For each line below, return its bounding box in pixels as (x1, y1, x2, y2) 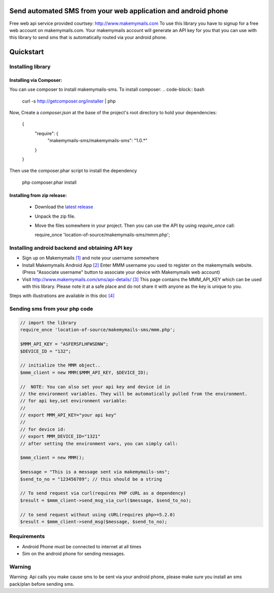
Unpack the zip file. (35, 213, 76, 219)
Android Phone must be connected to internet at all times (22, 543, 142, 549)
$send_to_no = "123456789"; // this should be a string (20, 476, 162, 482)
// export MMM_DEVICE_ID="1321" (20, 434, 101, 439)
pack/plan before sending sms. (9, 581, 75, 587)
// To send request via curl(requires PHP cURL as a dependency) (20, 490, 186, 496)
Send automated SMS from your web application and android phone (9, 7, 228, 15)
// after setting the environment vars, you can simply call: (20, 441, 178, 446)
